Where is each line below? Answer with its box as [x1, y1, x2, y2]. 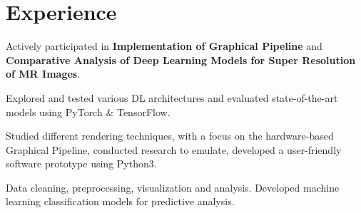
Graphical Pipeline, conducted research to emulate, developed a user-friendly [6, 142, 342, 157]
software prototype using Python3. [6, 156, 157, 171]
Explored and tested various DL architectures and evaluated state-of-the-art [6, 90, 338, 105]
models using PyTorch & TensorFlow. [6, 104, 171, 119]
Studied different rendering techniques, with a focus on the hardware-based [6, 128, 334, 143]
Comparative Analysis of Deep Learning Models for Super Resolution [6, 52, 356, 67]
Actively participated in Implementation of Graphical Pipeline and [6, 38, 322, 53]
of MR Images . [6, 66, 81, 81]
